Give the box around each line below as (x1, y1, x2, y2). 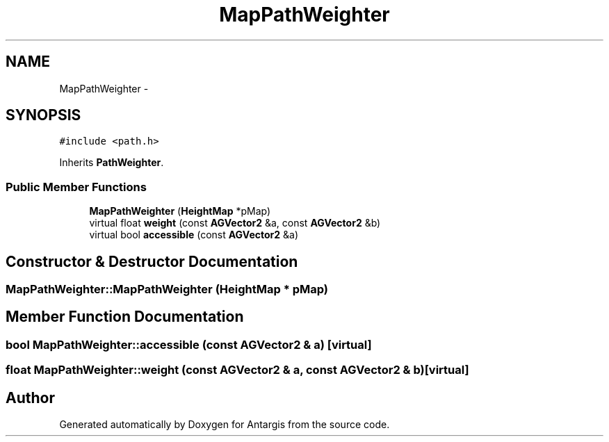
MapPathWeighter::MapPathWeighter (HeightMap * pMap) (6, 282, 329, 297)
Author (6, 388, 55, 407)
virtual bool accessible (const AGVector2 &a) (89, 229, 298, 241)
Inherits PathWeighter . (59, 156, 164, 169)
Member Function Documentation (6, 308, 244, 326)
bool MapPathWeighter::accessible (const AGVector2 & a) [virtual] (6, 337, 372, 352)
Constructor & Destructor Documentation (6, 252, 298, 270)
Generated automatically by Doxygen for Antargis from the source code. (59, 418, 390, 431)
